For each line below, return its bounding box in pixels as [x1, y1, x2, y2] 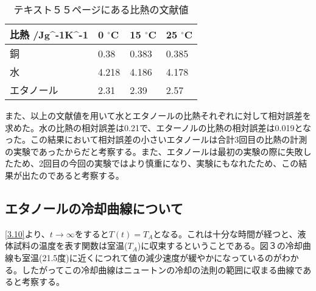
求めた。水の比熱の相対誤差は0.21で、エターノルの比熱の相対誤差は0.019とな [5, 121, 311, 134]
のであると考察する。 [38, 168, 124, 181]
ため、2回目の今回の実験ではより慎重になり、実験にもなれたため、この [13, 157, 299, 170]
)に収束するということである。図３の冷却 [137, 239, 303, 252]
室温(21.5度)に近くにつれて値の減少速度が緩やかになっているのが [21, 251, 282, 264]
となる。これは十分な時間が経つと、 [153, 227, 298, 240]
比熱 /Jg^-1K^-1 [10, 27, 88, 41]
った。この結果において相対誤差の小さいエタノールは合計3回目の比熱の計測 [5, 133, 307, 146]
